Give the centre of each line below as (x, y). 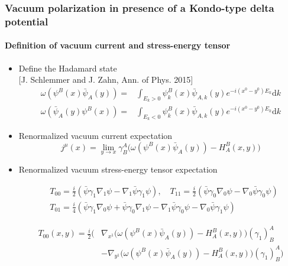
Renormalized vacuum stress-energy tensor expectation (118, 169)
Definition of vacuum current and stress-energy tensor (118, 45)
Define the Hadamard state (68, 68)
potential (27, 21)
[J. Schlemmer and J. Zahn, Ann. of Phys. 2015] (106, 80)
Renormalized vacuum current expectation (96, 136)
